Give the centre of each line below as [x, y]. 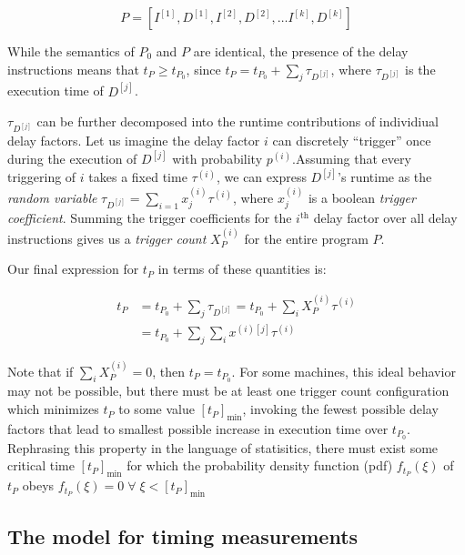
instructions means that [73, 69]
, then [168, 371]
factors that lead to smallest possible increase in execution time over [198, 428]
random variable [52, 197]
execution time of [56, 91]
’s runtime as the [385, 177]
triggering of [42, 177]
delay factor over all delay [385, 218]
